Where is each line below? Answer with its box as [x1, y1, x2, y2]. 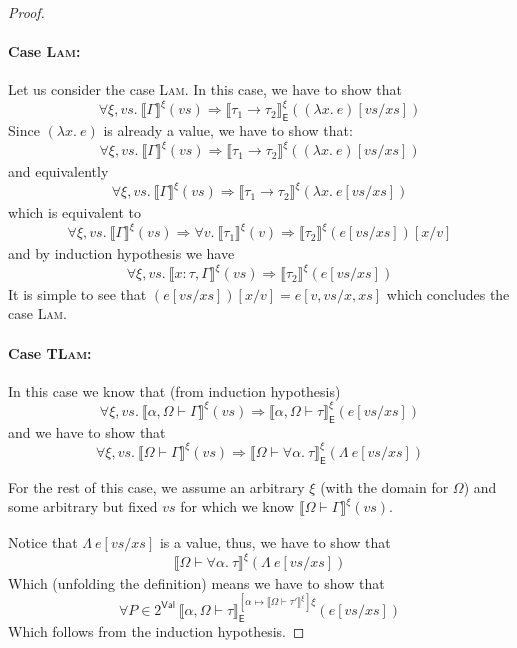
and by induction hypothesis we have [8, 242, 235, 263]
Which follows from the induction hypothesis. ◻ [8, 620, 305, 641]
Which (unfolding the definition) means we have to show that [8, 572, 385, 593]
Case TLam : [8, 342, 92, 363]
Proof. [8, 2, 45, 22]
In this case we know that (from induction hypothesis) [8, 380, 341, 401]
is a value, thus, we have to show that [159, 532, 391, 552]
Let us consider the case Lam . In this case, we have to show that [8, 79, 402, 100]
